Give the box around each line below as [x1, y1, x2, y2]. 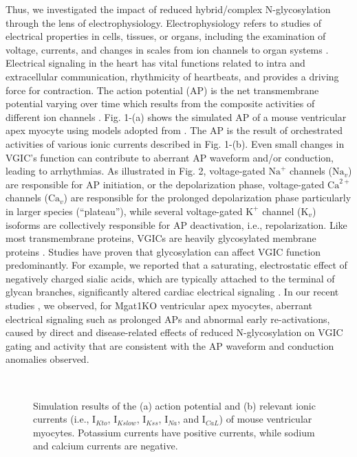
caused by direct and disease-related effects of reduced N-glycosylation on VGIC [6, 325, 343, 339]
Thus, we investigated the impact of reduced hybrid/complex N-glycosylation [6, 2, 331, 16]
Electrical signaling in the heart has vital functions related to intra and [6, 56, 305, 70]
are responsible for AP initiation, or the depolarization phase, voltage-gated [6, 177, 325, 191]
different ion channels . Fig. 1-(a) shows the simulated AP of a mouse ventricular [6, 109, 347, 124]
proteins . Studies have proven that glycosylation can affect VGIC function [6, 244, 321, 258]
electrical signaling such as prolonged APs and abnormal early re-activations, [6, 311, 330, 326]
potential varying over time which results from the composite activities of [6, 96, 315, 111]
